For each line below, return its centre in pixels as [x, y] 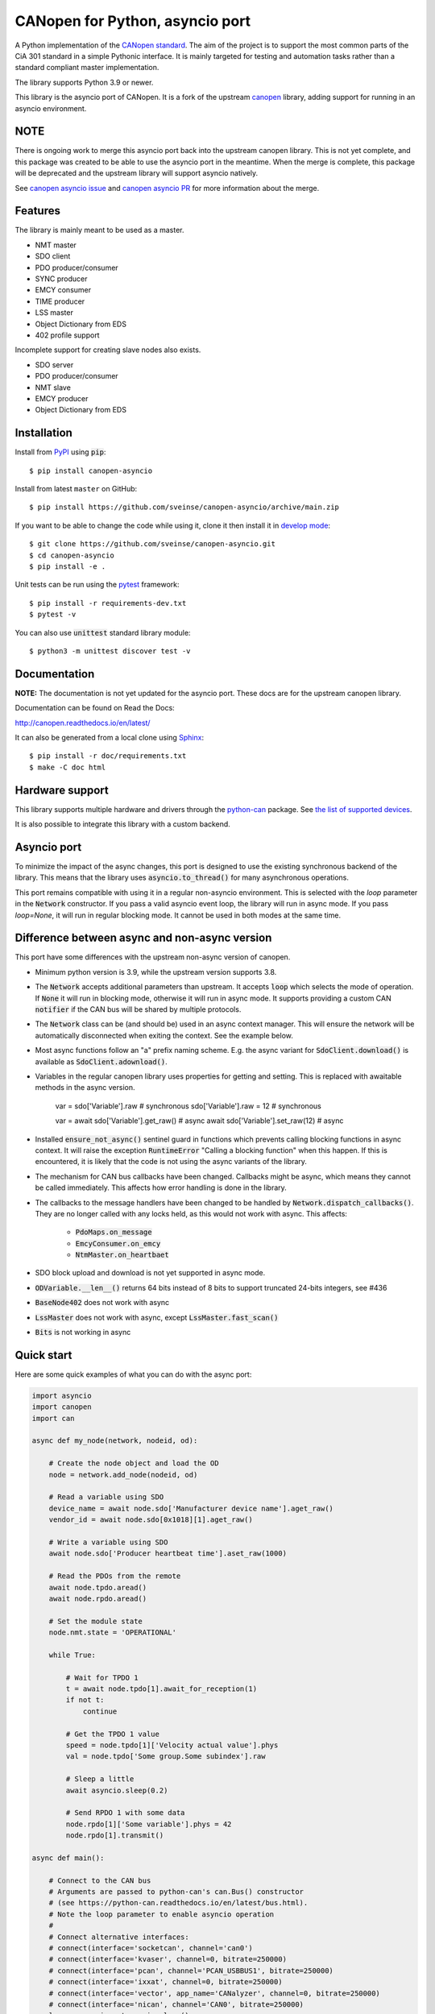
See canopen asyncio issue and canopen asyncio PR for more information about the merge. [167, 188]
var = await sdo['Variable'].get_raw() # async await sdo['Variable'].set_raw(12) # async [199, 1121]
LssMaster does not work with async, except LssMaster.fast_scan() [157, 1317]
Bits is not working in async [83, 1332]
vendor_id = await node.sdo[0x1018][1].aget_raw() [151, 1520]
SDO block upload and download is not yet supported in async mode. [150, 1273]
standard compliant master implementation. [87, 68]
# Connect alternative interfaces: [119, 1937]
